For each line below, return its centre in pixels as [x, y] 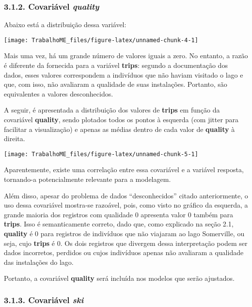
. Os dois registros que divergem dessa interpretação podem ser [154, 243]
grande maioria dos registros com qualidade [68, 214]
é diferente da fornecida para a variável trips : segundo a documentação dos [116, 65]
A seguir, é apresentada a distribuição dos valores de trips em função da [112, 110]
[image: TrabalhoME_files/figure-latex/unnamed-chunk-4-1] [101, 40]
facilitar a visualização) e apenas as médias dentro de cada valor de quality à [119, 129]
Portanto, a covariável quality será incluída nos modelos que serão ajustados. [119, 278]
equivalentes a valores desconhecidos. [59, 93]
